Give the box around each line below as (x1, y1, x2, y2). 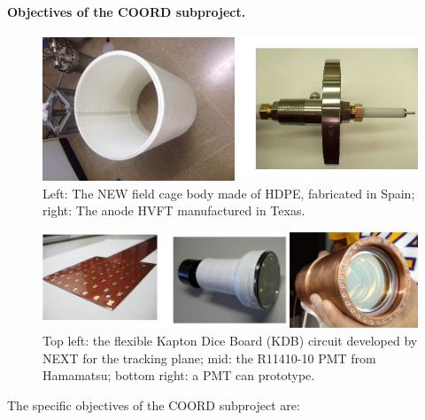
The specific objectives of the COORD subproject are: (7, 395, 300, 414)
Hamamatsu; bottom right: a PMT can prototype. (42, 366, 315, 385)
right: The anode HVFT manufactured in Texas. (42, 201, 305, 220)
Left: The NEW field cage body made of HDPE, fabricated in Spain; (42, 183, 415, 202)
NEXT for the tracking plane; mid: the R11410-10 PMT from (42, 348, 376, 367)
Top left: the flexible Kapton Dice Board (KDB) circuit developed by (42, 331, 418, 350)
